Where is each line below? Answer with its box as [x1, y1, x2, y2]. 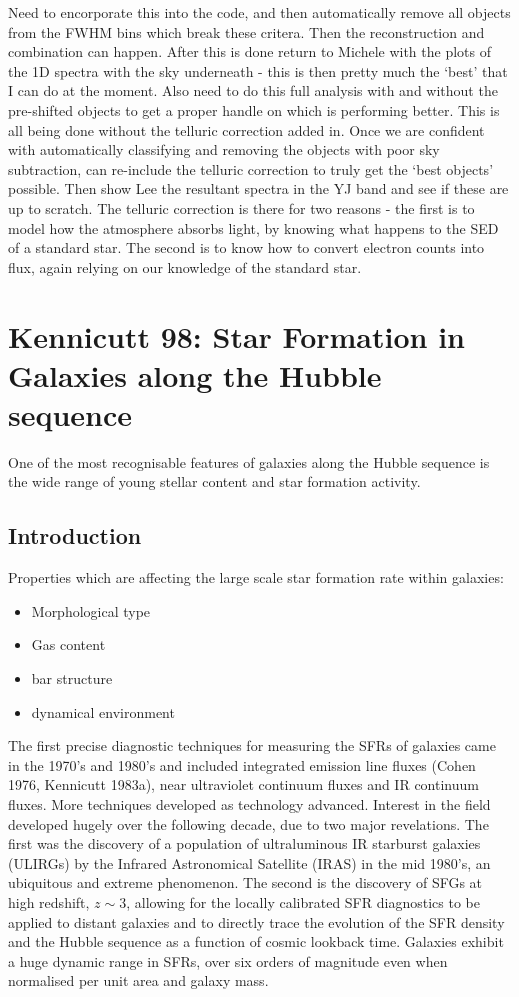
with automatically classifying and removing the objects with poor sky [8, 139, 440, 160]
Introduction [8, 520, 142, 551]
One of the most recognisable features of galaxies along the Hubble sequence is [8, 451, 490, 472]
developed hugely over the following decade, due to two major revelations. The [8, 813, 489, 834]
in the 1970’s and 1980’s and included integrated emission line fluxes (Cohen [8, 754, 476, 775]
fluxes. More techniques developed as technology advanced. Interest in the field [8, 793, 491, 814]
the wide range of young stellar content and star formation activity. [8, 471, 421, 492]
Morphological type [31, 600, 151, 621]
